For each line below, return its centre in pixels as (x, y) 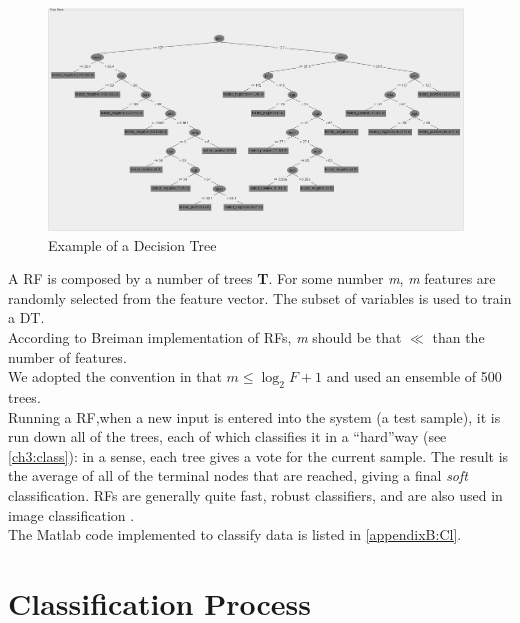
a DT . (26, 317)
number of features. (67, 356)
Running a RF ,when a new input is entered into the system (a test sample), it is (254, 416)
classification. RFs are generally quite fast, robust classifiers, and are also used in (255, 494)
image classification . (71, 514)
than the (458, 336)
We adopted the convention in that (115, 376)
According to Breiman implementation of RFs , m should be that (205, 336)
